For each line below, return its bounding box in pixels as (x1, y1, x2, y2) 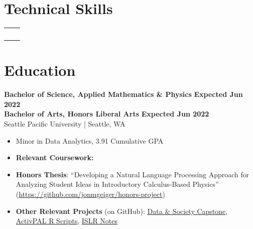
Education (4, 60, 76, 80)
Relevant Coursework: (16, 152, 94, 163)
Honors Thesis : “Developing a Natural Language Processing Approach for (16, 169, 249, 179)
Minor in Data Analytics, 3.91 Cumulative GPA (16, 135, 164, 146)
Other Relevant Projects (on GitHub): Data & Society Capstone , (16, 205, 228, 216)
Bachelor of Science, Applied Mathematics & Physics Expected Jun (4, 89, 243, 99)
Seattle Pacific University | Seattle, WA (4, 119, 125, 129)
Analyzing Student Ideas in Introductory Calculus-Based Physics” (16, 179, 219, 189)
